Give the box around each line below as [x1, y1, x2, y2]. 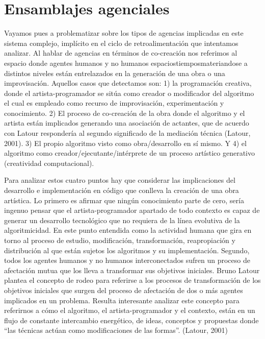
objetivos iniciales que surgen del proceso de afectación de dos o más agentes [4, 284, 243, 295]
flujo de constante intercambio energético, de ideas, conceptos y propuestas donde [4, 314, 259, 325]
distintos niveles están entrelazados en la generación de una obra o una [4, 67, 225, 78]
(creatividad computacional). [4, 157, 94, 168]
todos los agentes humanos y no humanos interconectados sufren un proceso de [4, 255, 250, 265]
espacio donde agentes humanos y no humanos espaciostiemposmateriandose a [4, 57, 248, 68]
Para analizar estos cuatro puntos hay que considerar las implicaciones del [4, 175, 235, 185]
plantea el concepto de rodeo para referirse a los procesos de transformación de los [4, 275, 261, 285]
